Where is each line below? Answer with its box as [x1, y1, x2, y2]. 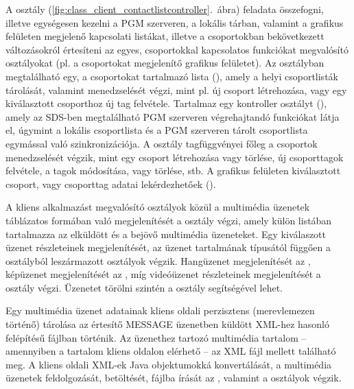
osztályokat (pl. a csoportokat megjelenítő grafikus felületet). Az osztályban [5, 56, 324, 70]
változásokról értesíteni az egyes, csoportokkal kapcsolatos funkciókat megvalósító [5, 42, 349, 56]
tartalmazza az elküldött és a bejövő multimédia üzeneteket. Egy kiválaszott [5, 226, 327, 241]
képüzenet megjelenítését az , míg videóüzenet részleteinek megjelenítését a [5, 267, 321, 281]
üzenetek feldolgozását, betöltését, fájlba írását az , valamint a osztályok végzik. [5, 370, 342, 385]
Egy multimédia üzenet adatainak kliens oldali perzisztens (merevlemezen [5, 303, 315, 318]
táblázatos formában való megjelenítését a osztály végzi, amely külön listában [5, 213, 332, 227]
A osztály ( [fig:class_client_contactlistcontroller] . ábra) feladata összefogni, [5, 2, 324, 16]
